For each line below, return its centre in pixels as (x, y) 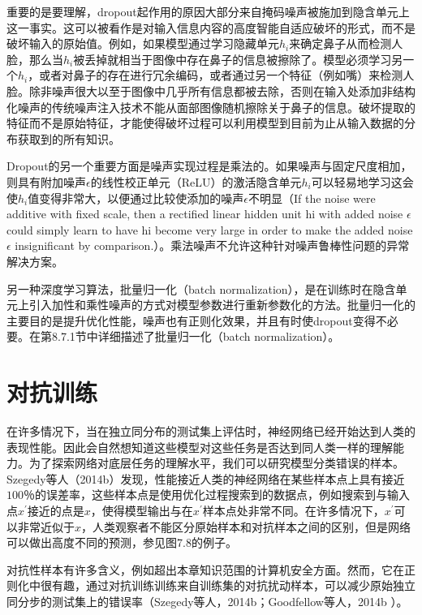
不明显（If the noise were (312, 198)
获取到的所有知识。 (69, 138)
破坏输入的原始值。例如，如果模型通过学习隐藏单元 (143, 43)
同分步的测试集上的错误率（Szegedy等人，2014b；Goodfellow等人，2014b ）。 (207, 601)
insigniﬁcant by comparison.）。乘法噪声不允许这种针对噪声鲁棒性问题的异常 (212, 245)
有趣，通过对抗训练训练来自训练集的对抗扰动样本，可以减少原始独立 (233, 585)
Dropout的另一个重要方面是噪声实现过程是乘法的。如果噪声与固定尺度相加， (209, 166)
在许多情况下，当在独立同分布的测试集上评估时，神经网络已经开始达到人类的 (211, 431)
